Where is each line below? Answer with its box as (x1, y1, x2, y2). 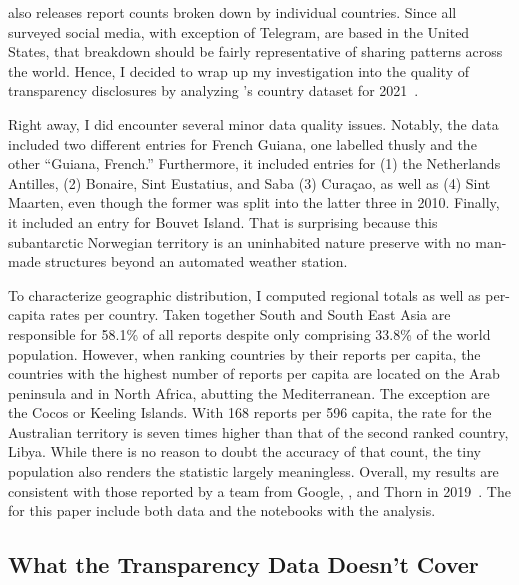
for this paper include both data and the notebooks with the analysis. (8, 500, 436, 521)
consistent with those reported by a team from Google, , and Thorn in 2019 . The (8, 480, 511, 501)
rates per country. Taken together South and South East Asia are (49, 304, 451, 325)
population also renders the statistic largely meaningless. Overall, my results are (8, 461, 499, 482)
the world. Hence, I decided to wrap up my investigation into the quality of (8, 60, 469, 81)
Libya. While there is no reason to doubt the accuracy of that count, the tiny (8, 441, 481, 462)
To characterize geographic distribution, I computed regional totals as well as (8, 284, 481, 305)
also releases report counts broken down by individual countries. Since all (8, 2, 457, 22)
